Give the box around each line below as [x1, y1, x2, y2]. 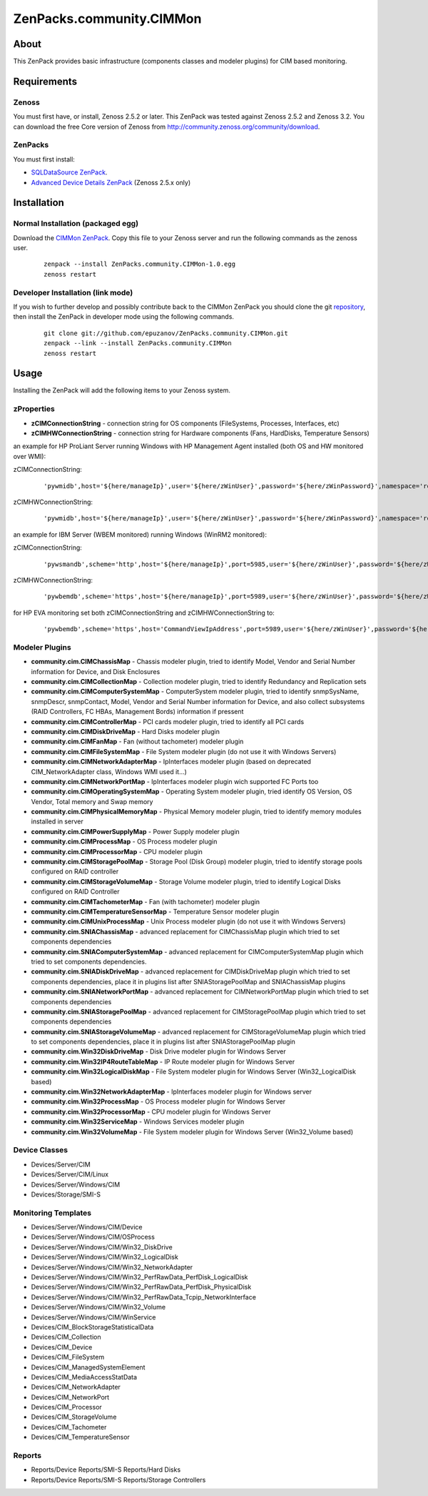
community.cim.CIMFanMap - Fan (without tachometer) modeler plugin [31, 737, 244, 746]
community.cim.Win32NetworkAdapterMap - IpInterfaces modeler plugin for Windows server [31, 1087, 312, 1096]
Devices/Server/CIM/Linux [31, 1170, 109, 1179]
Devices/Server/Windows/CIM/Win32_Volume [31, 1303, 166, 1312]
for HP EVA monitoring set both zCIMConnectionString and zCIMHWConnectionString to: [13, 608, 275, 617]
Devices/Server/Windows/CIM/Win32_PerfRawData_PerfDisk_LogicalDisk [31, 1272, 248, 1281]
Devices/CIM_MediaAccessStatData [31, 1372, 138, 1381]
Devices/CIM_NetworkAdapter [31, 1383, 121, 1392]
